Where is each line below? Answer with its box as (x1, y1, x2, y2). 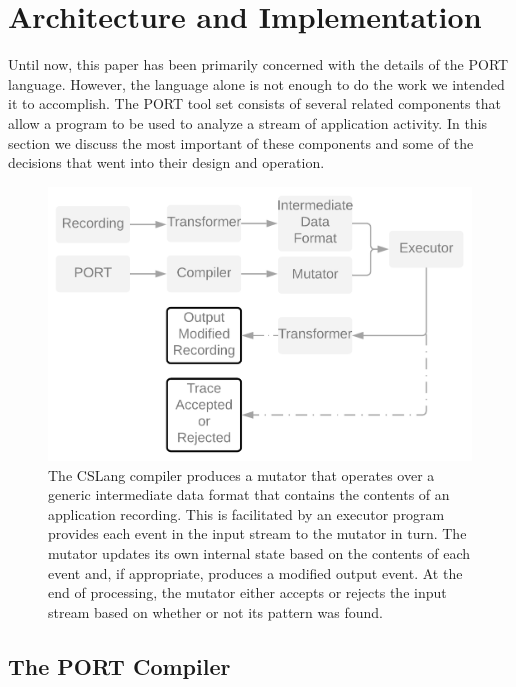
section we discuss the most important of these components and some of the (8, 132, 474, 153)
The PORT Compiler (8, 650, 231, 681)
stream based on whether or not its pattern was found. (48, 601, 383, 622)
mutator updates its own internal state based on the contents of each (48, 543, 470, 564)
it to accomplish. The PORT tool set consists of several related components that (8, 93, 501, 114)
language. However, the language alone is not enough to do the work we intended (8, 73, 505, 94)
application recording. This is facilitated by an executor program (48, 503, 445, 524)
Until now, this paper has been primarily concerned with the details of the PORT (8, 54, 509, 75)
